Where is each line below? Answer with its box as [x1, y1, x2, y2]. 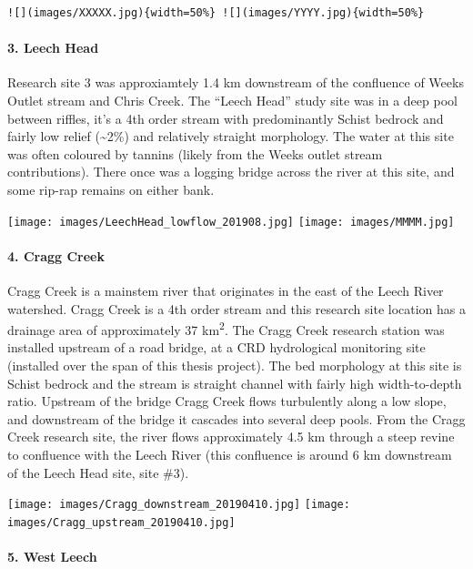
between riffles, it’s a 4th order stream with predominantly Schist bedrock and [7, 108, 444, 127]
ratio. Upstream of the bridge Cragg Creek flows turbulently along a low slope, [7, 391, 447, 411]
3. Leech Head [7, 38, 99, 57]
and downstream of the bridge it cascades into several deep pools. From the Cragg [7, 409, 466, 428]
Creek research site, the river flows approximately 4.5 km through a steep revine [7, 427, 455, 446]
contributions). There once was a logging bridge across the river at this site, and [7, 162, 455, 181]
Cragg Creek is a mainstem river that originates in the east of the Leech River [7, 281, 444, 300]
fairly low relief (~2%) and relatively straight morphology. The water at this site [7, 127, 454, 146]
